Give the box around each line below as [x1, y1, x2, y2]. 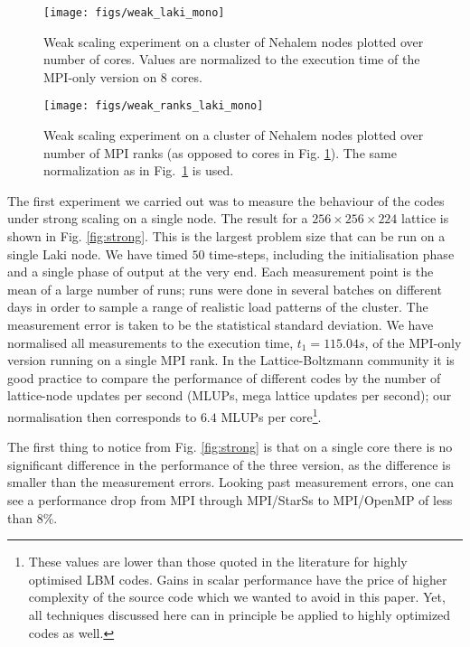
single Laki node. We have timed [7, 244, 188, 263]
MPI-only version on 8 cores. [43, 67, 202, 86]
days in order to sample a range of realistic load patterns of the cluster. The [7, 297, 428, 316]
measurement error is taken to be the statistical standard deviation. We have [7, 315, 434, 334]
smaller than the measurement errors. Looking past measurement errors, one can [7, 473, 455, 492]
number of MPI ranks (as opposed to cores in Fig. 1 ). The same [43, 143, 397, 162]
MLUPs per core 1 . [221, 405, 322, 426]
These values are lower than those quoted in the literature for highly [28, 552, 408, 571]
